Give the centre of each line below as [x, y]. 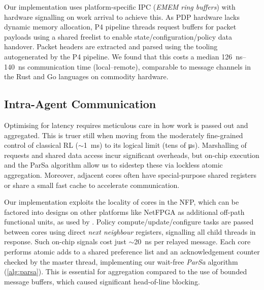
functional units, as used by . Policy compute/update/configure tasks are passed [129, 222]
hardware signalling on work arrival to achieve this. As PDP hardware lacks [122, 17]
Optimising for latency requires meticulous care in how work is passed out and [126, 125]
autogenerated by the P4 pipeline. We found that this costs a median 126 [118, 56]
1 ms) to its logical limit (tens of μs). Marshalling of [165, 145]
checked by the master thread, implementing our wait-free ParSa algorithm [121, 261]
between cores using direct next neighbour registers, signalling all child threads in [130, 231]
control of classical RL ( [41, 145]
